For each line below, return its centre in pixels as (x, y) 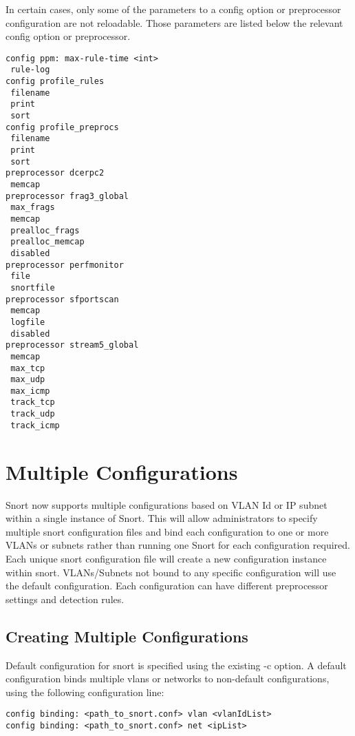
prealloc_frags (45, 230)
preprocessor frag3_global (67, 196)
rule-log (30, 70)
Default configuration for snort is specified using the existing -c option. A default (176, 665)
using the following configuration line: (85, 692)
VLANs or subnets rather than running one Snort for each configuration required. (178, 545)
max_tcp (28, 368)
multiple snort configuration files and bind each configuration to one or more (167, 531)
